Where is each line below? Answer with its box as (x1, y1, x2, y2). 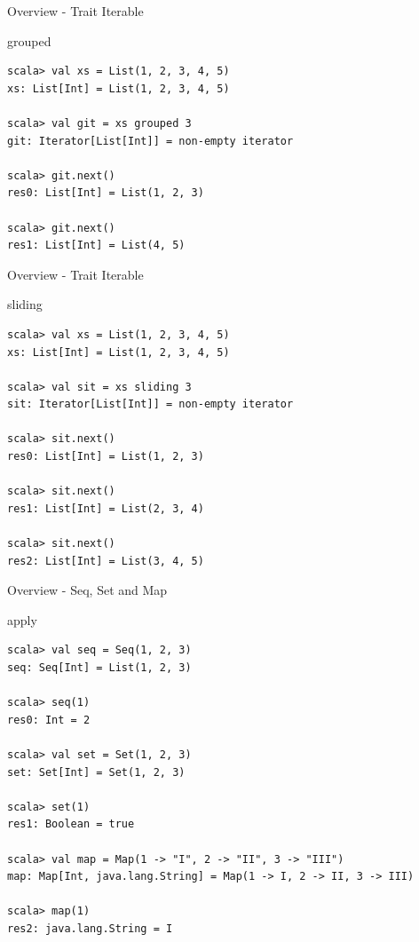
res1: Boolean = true (7, 818, 135, 831)
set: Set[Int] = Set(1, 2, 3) (7, 765, 186, 779)
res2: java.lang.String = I (7, 922, 173, 935)
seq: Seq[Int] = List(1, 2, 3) (7, 661, 192, 674)
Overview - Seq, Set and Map (7, 581, 168, 599)
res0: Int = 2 (7, 713, 91, 726)
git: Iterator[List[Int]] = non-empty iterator (7, 134, 294, 147)
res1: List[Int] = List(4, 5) (7, 239, 186, 252)
